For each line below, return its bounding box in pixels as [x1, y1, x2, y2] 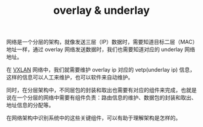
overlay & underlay [53, 4, 150, 17]
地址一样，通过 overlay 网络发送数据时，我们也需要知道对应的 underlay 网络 [6, 46, 195, 53]
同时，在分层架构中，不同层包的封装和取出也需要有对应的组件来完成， [6, 87, 181, 94]
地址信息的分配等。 [6, 102, 54, 109]
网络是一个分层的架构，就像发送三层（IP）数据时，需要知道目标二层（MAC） [6, 39, 195, 46]
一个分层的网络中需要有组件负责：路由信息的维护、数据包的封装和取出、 [16, 94, 197, 101]
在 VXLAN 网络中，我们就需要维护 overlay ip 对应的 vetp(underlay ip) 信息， [6, 66, 195, 73]
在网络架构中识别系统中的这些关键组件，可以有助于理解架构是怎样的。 [6, 114, 181, 122]
